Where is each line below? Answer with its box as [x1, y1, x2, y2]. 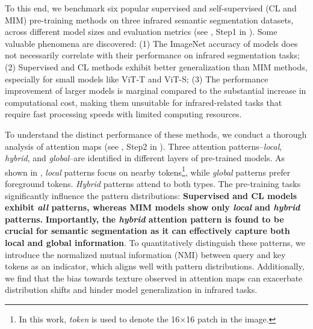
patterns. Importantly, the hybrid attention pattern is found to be [5, 212, 284, 225]
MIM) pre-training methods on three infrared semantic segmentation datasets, [5, 13, 294, 26]
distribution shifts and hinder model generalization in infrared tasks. [5, 283, 258, 296]
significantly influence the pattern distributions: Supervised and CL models [5, 189, 297, 201]
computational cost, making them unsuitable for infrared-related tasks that [5, 96, 282, 108]
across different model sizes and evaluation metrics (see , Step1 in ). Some [5, 25, 277, 38]
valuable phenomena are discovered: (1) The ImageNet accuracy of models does [5, 37, 298, 49]
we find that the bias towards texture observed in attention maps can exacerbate [5, 271, 303, 284]
